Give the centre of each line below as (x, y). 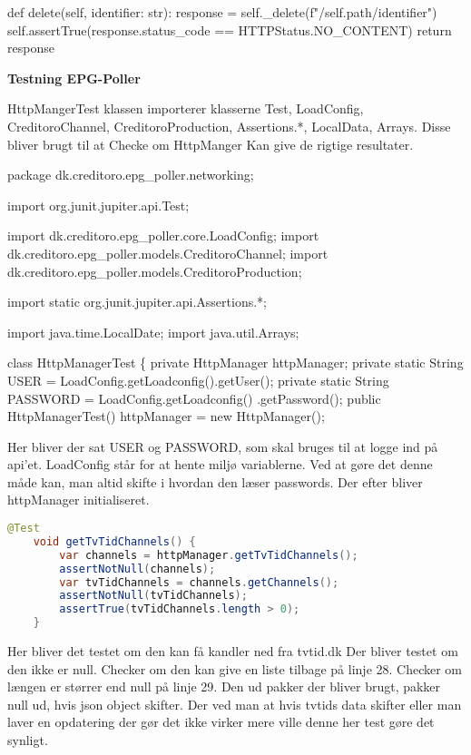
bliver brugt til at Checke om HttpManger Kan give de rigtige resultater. (211, 144)
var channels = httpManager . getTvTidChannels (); (209, 555)
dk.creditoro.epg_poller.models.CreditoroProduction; (155, 271)
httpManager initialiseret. (78, 500)
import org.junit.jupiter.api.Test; (98, 205)
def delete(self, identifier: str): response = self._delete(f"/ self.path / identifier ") (222, 12)
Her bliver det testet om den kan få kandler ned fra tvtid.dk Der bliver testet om (233, 651)
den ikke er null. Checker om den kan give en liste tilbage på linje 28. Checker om (235, 668)
